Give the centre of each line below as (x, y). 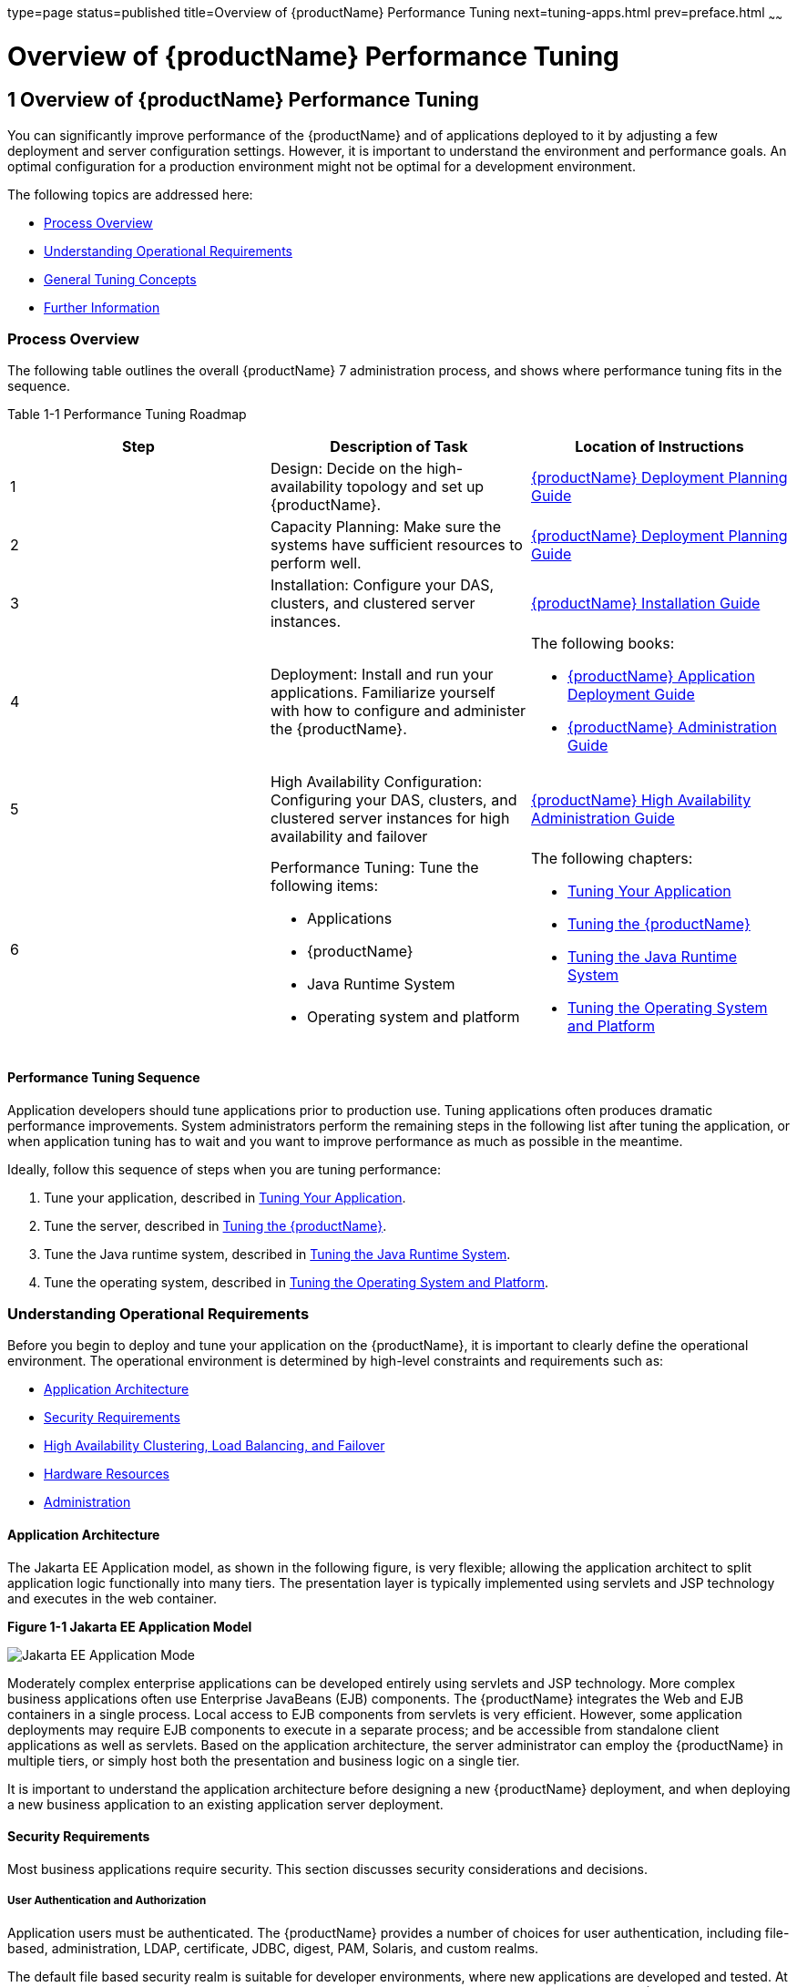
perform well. (316, 563)
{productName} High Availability (641, 800)
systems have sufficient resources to (396, 545)
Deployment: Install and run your (382, 675)
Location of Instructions (659, 447)
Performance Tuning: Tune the (374, 868)
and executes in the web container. (112, 1598)
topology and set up (415, 487)
